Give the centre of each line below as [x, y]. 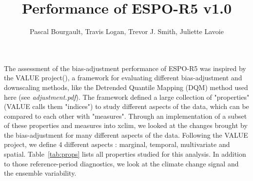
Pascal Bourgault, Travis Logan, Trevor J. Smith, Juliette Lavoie [127, 31]
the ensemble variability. [40, 173]
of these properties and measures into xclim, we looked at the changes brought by [126, 125]
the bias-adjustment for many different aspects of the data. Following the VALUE [126, 135]
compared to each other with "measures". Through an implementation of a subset [126, 116]
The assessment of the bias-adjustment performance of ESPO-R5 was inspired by [125, 68]
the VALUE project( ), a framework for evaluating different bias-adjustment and [123, 78]
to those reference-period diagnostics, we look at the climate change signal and [121, 163]
